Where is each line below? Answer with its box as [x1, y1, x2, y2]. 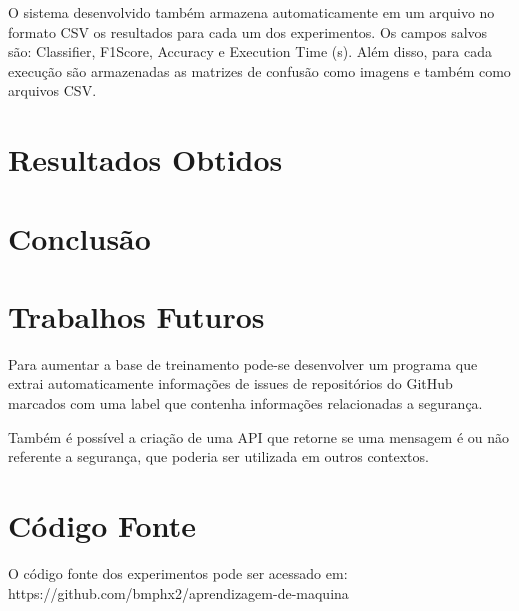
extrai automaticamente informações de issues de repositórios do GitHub [8, 373, 453, 394]
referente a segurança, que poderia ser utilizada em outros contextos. [8, 446, 429, 467]
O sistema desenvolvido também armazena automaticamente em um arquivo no [8, 2, 495, 22]
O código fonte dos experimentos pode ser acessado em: [8, 562, 348, 583]
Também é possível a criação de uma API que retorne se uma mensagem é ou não [8, 426, 510, 447]
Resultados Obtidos [8, 139, 283, 180]
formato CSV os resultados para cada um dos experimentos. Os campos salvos [8, 21, 488, 42]
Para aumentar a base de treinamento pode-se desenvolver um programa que [8, 353, 478, 374]
